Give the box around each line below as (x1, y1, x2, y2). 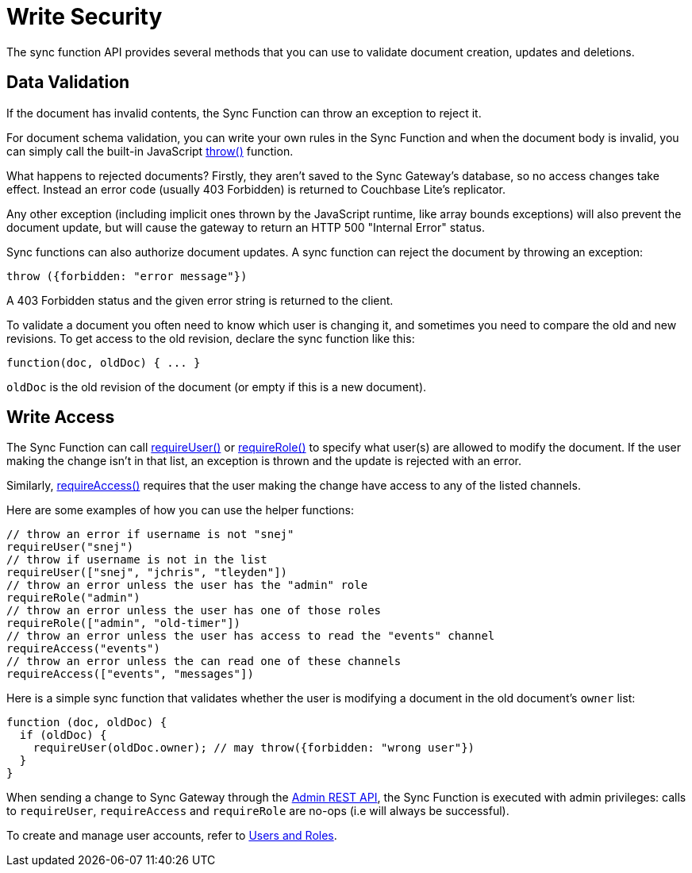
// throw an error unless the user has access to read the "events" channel (6, 629, 495, 643)
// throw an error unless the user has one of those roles (6, 604, 382, 617)
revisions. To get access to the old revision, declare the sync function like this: (6, 331, 415, 345)
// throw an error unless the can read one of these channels (6, 655, 402, 668)
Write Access (6, 407, 115, 428)
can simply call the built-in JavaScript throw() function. (6, 144, 294, 158)
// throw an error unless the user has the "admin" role (6, 579, 368, 592)
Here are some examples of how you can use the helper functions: (6, 503, 354, 517)
